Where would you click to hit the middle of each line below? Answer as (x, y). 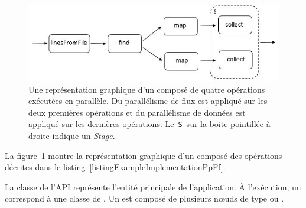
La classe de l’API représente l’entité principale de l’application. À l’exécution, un (153, 186)
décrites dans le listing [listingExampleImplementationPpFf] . (115, 167)
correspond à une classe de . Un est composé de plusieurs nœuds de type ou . (144, 198)
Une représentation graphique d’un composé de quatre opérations (147, 89)
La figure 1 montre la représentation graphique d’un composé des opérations (144, 155)
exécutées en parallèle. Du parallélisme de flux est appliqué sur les (148, 101)
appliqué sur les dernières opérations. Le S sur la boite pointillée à (149, 124)
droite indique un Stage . (72, 136)
